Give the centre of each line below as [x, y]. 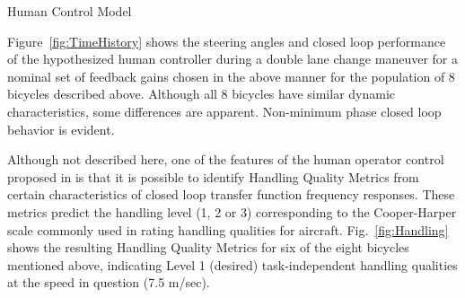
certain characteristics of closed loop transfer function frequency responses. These [231, 194]
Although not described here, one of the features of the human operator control [226, 159]
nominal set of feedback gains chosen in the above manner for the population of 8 [231, 76]
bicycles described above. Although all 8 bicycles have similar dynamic [202, 94]
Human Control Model [70, 11]
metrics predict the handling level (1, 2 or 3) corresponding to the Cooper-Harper [232, 211]
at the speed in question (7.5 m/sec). [109, 282]
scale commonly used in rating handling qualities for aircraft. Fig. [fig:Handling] [228, 229]
